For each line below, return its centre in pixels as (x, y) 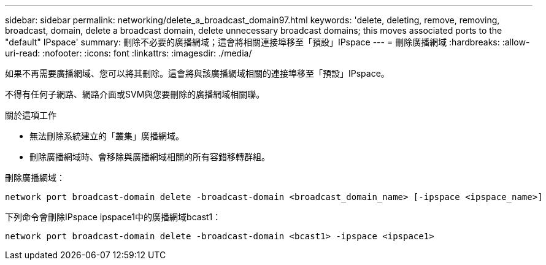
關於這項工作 (31, 115)
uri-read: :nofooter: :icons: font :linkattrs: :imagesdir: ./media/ (129, 53)
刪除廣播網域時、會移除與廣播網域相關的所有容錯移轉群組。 (150, 157)
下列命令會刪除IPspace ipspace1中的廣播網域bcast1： (113, 217)
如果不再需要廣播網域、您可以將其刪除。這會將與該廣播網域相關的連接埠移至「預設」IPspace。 (197, 73)
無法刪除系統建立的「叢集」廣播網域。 (107, 136)
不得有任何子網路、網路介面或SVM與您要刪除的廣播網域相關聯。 (135, 94)
